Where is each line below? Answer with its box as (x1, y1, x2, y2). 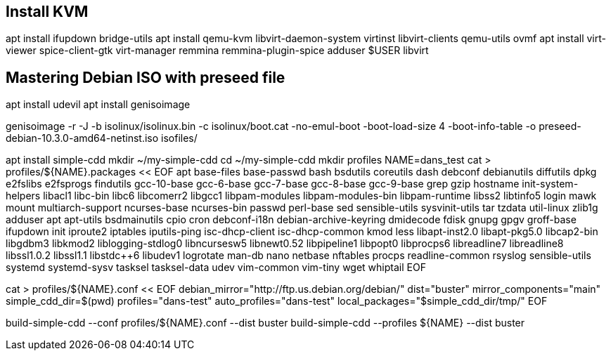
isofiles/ (161, 132, 198, 145)
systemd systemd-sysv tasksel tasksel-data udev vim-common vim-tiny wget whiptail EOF (6, 261, 426, 274)
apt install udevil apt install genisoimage (6, 98, 191, 111)
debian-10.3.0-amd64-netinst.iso (6, 132, 159, 145)
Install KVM (6, 3, 89, 20)
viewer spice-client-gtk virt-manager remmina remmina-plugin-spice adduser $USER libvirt (6, 44, 429, 57)
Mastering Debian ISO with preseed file (6, 68, 285, 86)
